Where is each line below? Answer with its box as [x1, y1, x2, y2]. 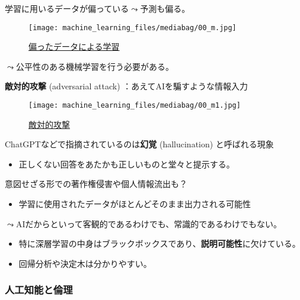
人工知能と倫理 [5, 282, 73, 297]
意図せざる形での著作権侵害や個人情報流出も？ [5, 178, 187, 190]
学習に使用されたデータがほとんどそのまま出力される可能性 [18, 198, 251, 210]
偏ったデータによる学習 [28, 40, 120, 53]
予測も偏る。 [140, 2, 190, 14]
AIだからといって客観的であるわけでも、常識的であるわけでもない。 [15, 217, 282, 230]
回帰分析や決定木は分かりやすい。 [18, 257, 152, 269]
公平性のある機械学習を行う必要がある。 [15, 60, 174, 72]
